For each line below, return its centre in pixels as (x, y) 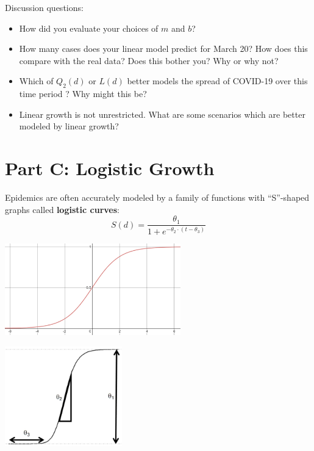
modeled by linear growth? (69, 126)
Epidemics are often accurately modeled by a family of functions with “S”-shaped (157, 197)
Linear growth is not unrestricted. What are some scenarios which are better (162, 114)
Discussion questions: (44, 7)
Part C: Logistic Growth (110, 168)
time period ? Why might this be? (83, 94)
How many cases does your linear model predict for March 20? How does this (163, 49)
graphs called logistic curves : (62, 209)
